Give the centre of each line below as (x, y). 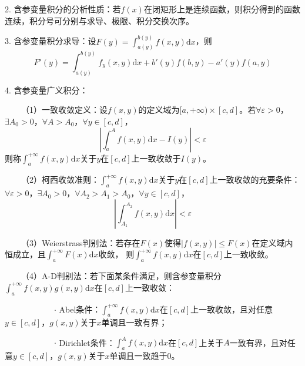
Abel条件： (80, 309)
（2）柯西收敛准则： (60, 179)
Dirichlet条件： (87, 342)
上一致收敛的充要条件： (255, 179)
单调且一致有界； (134, 322)
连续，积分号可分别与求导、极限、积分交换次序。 (99, 20)
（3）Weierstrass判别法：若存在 (81, 242)
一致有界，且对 (258, 342)
